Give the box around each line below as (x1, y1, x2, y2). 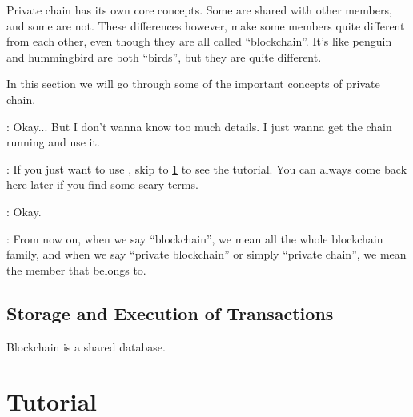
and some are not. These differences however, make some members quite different (6, 17, 405, 34)
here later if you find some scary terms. (6, 176, 198, 193)
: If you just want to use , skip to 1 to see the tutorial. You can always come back (6, 160, 407, 177)
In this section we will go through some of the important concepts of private (6, 75, 380, 92)
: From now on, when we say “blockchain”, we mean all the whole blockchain (6, 230, 383, 247)
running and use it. (6, 134, 100, 150)
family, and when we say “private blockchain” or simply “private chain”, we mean (6, 246, 407, 263)
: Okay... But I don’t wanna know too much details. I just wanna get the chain (6, 118, 392, 134)
